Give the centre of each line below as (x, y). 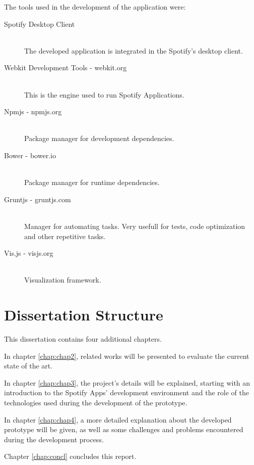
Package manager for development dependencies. (99, 138)
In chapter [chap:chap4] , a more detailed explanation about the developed (118, 419)
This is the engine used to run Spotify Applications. (104, 94)
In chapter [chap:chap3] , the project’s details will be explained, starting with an (127, 382)
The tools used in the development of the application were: (95, 7)
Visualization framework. (63, 280)
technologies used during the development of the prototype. (96, 402)
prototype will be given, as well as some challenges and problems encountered (124, 429)
